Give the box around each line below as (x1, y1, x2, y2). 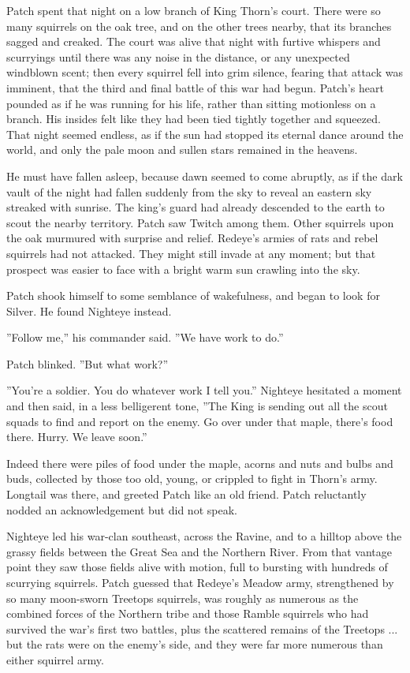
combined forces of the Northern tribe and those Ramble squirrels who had (6, 605, 369, 622)
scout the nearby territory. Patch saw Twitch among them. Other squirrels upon (6, 214, 394, 230)
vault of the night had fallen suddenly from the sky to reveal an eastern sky (6, 183, 372, 200)
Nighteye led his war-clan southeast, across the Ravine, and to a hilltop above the (6, 528, 402, 544)
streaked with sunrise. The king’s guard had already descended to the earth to (6, 199, 385, 215)
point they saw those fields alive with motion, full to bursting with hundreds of (6, 559, 388, 575)
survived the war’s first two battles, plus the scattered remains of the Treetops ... (6, 620, 398, 637)
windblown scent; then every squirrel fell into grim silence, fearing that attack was (6, 64, 403, 80)
